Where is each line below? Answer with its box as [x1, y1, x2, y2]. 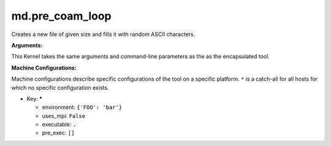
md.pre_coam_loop [11, 9, 112, 23]
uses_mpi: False [42, 112, 86, 119]
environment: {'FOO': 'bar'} [42, 104, 123, 111]
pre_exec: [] [42, 129, 75, 137]
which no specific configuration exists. [11, 84, 109, 91]
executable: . [42, 121, 77, 128]
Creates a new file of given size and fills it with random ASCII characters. [11, 31, 196, 38]
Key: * [26, 95, 43, 102]
